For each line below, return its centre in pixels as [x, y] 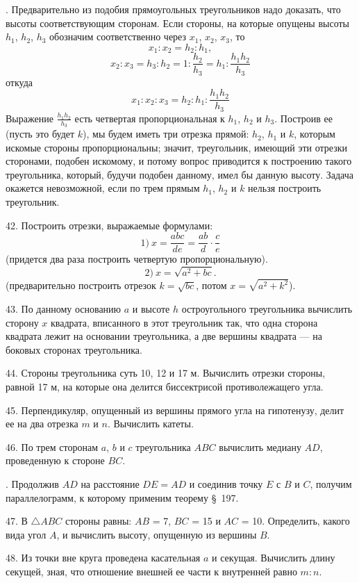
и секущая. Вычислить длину [274, 558]
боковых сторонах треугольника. [74, 349]
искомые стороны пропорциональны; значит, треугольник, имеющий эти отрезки [177, 147]
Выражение [30, 118]
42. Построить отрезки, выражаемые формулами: [109, 225]
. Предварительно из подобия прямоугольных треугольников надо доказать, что [173, 9]
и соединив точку [226, 483]
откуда [19, 82]
